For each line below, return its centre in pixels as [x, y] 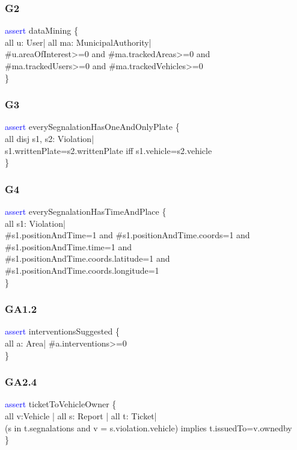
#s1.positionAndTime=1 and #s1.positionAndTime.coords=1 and [127, 235]
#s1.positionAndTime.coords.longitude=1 [82, 270]
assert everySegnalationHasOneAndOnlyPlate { [92, 127]
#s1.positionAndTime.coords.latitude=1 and [87, 258]
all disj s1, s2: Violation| [50, 138]
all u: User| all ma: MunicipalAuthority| [78, 42]
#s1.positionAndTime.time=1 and [68, 246]
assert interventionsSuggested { [62, 331]
